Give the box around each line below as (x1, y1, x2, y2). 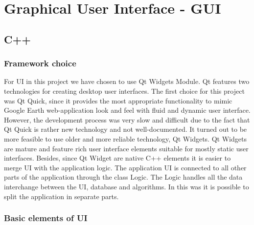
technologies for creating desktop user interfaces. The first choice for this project (4, 85, 245, 96)
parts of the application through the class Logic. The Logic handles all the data (4, 172, 243, 182)
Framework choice (4, 57, 76, 69)
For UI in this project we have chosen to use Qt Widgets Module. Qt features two (4, 76, 250, 86)
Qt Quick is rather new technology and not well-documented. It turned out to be (4, 124, 247, 134)
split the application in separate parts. (4, 191, 119, 201)
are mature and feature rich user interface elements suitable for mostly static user (4, 143, 249, 153)
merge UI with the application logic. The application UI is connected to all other (4, 162, 247, 172)
